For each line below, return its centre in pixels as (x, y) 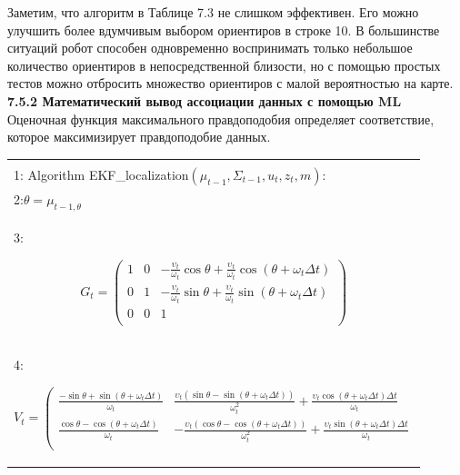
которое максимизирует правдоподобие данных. (139, 137)
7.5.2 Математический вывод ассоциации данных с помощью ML (205, 100)
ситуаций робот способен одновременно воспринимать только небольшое (210, 48)
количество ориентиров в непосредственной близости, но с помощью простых (224, 65)
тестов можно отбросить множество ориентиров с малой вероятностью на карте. (230, 83)
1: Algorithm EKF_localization (101, 174)
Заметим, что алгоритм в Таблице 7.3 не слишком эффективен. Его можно (213, 12)
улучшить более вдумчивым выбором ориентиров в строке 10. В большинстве (224, 30)
